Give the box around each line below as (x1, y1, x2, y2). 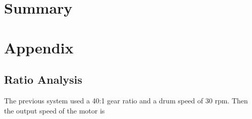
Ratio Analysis (4, 72, 82, 87)
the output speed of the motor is (4, 105, 105, 115)
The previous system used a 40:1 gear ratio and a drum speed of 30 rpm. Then (4, 95, 248, 105)
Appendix (4, 37, 74, 57)
